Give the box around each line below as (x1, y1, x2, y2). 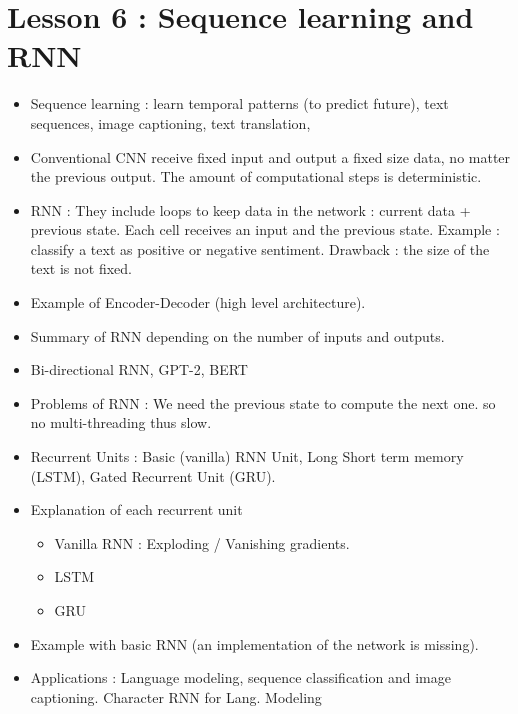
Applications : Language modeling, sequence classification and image (30, 667, 451, 688)
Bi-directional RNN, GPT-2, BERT (30, 359, 248, 380)
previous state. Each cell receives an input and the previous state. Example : (30, 219, 500, 240)
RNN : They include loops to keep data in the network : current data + (30, 199, 471, 220)
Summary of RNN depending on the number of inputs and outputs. (30, 325, 445, 346)
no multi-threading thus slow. (30, 412, 212, 433)
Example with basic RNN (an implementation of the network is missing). (30, 633, 479, 654)
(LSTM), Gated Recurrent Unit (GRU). (30, 465, 276, 486)
